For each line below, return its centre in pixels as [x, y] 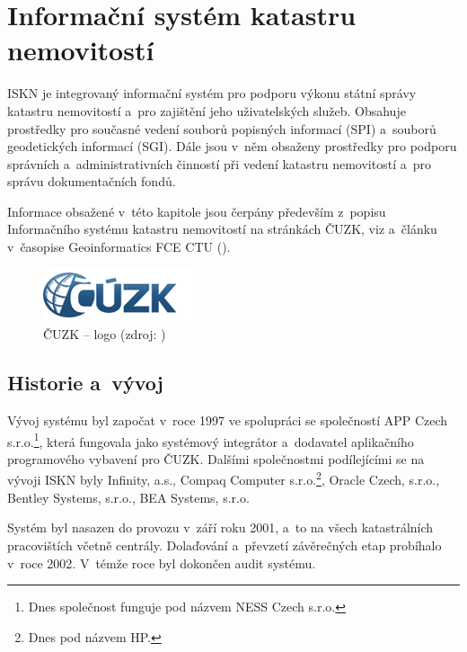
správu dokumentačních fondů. [92, 181]
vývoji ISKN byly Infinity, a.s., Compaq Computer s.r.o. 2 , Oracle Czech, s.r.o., [224, 478]
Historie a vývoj [85, 383]
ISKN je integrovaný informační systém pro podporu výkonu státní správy [212, 93]
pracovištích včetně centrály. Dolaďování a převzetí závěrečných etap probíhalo [225, 545]
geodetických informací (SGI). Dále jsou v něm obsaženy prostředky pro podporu [232, 146]
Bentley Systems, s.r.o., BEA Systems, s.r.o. [128, 497]
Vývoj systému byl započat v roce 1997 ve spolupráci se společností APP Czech [228, 420]
